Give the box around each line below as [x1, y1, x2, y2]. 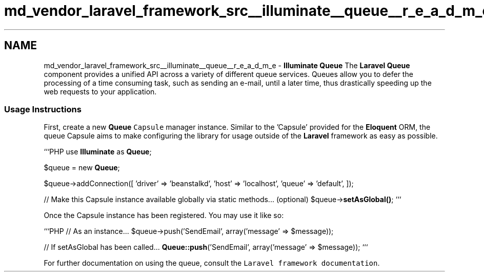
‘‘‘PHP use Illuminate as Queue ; [44, 147, 152, 156]
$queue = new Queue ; [44, 163, 120, 172]
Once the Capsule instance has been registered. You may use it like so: [44, 211, 284, 220]
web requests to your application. [44, 87, 157, 96]
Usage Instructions [4, 104, 82, 114]
